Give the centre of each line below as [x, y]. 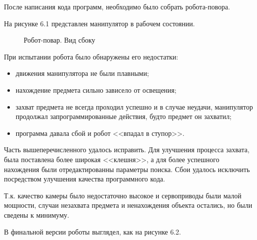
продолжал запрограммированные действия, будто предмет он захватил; [124, 116]
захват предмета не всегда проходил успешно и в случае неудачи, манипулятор [134, 106]
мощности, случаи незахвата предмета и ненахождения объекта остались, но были [128, 205]
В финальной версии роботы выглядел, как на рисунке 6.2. [93, 231]
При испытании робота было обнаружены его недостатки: [91, 56]
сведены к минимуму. [37, 214]
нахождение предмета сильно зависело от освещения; [96, 90]
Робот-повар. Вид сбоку [60, 40]
